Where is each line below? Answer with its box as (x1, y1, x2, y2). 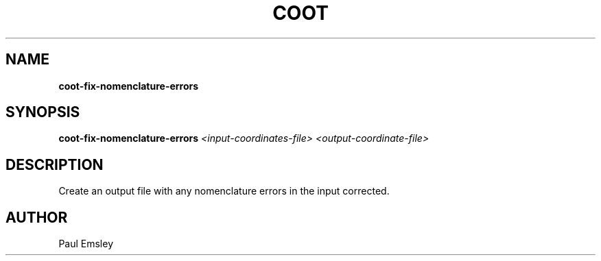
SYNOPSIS (5, 103, 80, 121)
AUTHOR (5, 208, 68, 226)
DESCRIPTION (5, 156, 104, 173)
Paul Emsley (58, 238, 114, 250)
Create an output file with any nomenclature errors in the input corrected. (58, 185, 390, 197)
